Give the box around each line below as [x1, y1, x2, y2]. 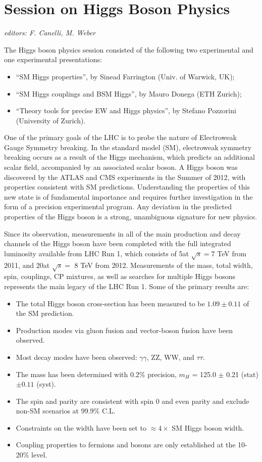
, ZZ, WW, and [146, 351, 194, 362]
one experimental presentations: [4, 54, 102, 65]
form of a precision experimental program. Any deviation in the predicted [4, 201, 232, 212]
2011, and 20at [4, 259, 50, 270]
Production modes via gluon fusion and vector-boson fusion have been [16, 325, 233, 335]
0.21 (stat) [226, 368, 258, 379]
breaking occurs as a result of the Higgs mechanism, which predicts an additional [4, 152, 255, 162]
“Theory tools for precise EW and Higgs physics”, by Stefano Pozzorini [16, 105, 236, 116]
